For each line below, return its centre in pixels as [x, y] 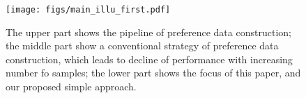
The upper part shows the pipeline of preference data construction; [148, 32]
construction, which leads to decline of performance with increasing [149, 59]
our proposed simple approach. [71, 87]
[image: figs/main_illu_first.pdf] [88, 10]
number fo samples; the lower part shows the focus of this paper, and [153, 73]
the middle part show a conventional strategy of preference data [142, 46]
